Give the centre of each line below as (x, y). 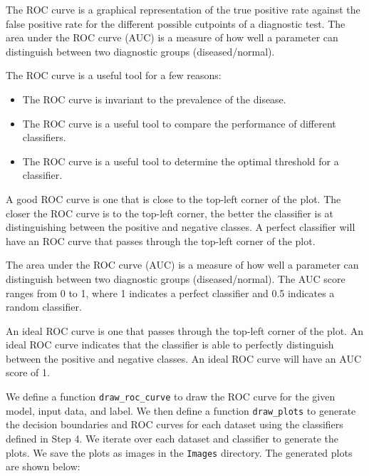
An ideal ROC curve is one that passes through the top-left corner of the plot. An (184, 330)
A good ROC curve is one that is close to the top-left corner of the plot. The (173, 198)
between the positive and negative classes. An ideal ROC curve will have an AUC (184, 358)
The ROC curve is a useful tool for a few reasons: (114, 75)
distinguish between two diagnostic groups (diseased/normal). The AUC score (176, 278)
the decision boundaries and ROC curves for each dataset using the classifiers (175, 424)
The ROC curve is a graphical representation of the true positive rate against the (183, 9)
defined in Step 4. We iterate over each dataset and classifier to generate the (172, 438)
